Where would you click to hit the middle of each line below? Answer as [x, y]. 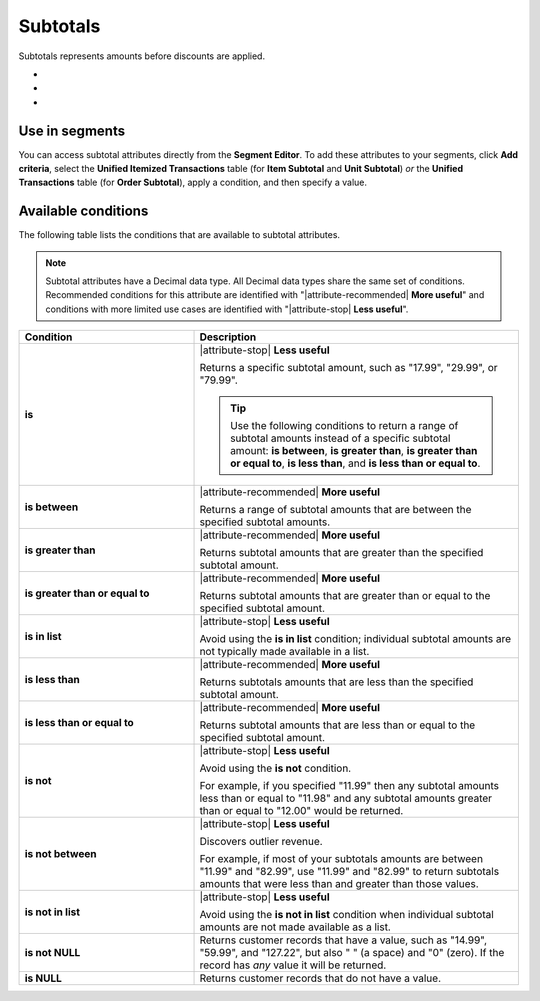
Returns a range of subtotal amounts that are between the [335, 510]
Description [228, 337]
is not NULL [52, 953]
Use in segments [71, 130]
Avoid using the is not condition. [275, 768]
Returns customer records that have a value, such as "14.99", [343, 940]
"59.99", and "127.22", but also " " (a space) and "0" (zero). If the [352, 953]
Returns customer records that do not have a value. [320, 978]
